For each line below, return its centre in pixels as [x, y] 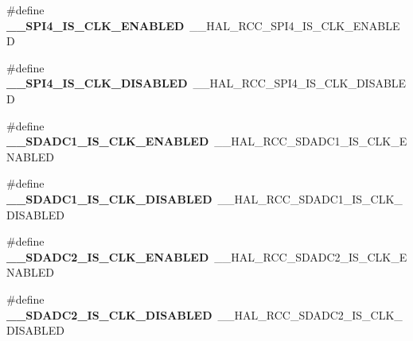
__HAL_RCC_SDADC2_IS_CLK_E [311, 256]
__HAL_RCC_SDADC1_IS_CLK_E [311, 141]
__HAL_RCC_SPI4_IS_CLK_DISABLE [300, 83]
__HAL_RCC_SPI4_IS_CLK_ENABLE [295, 25]
